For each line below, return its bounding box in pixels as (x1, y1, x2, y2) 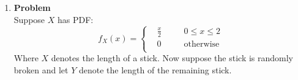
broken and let (13, 63, 69, 76)
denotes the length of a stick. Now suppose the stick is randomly (51, 52, 294, 64)
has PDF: (57, 13, 94, 25)
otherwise (184, 39, 220, 48)
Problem (13, 1, 51, 13)
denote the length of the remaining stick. (78, 63, 232, 76)
